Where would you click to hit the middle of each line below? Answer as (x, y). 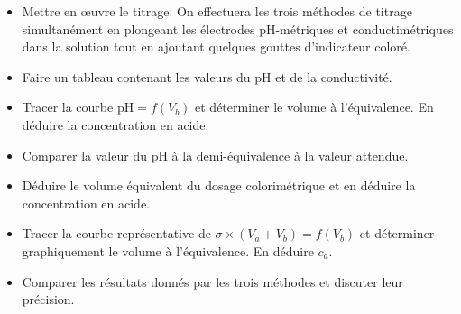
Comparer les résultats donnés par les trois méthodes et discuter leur (212, 281)
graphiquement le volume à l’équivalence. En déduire (168, 250)
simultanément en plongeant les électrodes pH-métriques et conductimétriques (238, 28)
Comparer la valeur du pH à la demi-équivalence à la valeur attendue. (215, 155)
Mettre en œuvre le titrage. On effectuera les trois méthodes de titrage (217, 11)
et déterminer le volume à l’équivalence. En (314, 107)
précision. (48, 299)
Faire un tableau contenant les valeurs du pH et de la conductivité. (207, 76)
